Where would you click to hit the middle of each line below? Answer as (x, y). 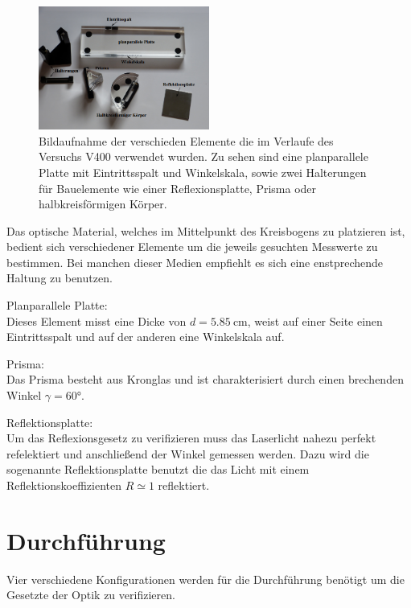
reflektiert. (184, 485)
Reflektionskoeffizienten (64, 485)
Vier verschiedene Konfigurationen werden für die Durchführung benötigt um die (205, 579)
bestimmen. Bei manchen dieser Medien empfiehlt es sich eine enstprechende (195, 262)
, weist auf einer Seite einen (315, 320)
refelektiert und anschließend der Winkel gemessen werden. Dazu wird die (188, 453)
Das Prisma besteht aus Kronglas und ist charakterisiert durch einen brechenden (205, 379)
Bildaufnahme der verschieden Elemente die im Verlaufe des (186, 140)
